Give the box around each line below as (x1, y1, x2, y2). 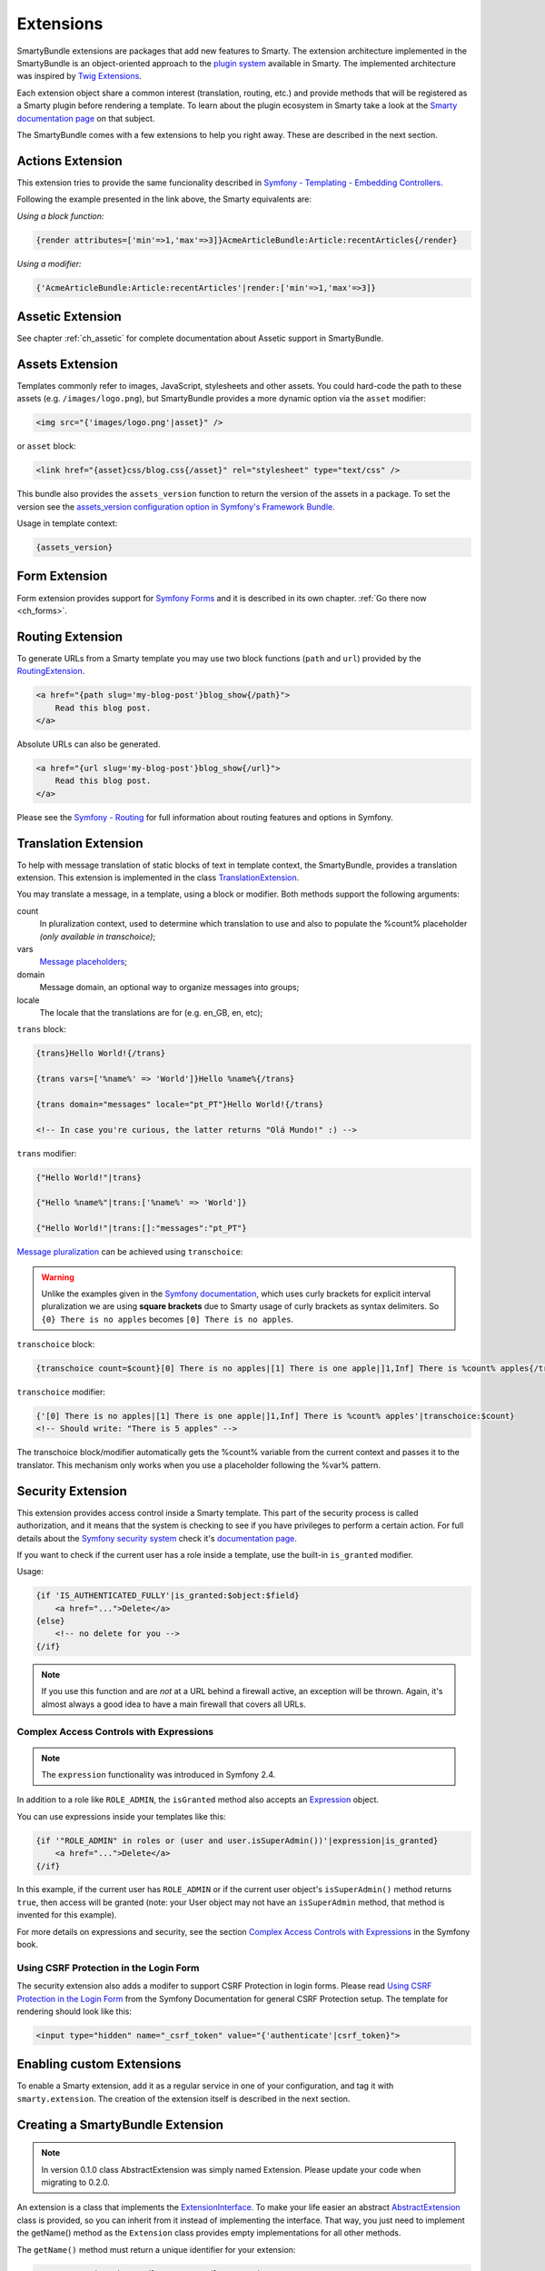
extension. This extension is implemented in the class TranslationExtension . (16, 872, 300, 883)
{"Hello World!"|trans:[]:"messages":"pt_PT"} (35, 1223, 247, 1234)
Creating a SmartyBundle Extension (16, 2117, 224, 2132)
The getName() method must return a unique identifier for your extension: (16, 2244, 296, 2255)
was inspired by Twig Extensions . (16, 71, 143, 82)
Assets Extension (16, 356, 118, 372)
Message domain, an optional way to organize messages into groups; (39, 982, 300, 993)
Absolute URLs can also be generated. (16, 739, 161, 749)
